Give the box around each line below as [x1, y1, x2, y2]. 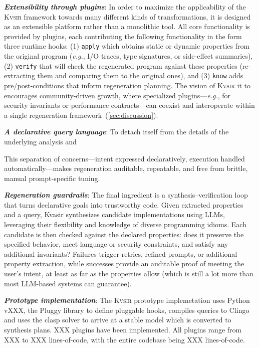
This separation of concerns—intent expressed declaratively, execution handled [4, 153, 245, 163]
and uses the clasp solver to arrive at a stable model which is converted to [4, 314, 231, 325]
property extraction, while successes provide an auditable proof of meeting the [4, 258, 244, 269]
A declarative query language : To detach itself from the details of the [4, 126, 229, 137]
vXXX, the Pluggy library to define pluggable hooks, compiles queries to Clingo [4, 304, 249, 315]
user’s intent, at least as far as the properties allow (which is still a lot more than [4, 268, 253, 279]
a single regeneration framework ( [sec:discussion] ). [4, 109, 158, 120]
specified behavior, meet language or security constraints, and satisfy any [4, 239, 228, 249]
